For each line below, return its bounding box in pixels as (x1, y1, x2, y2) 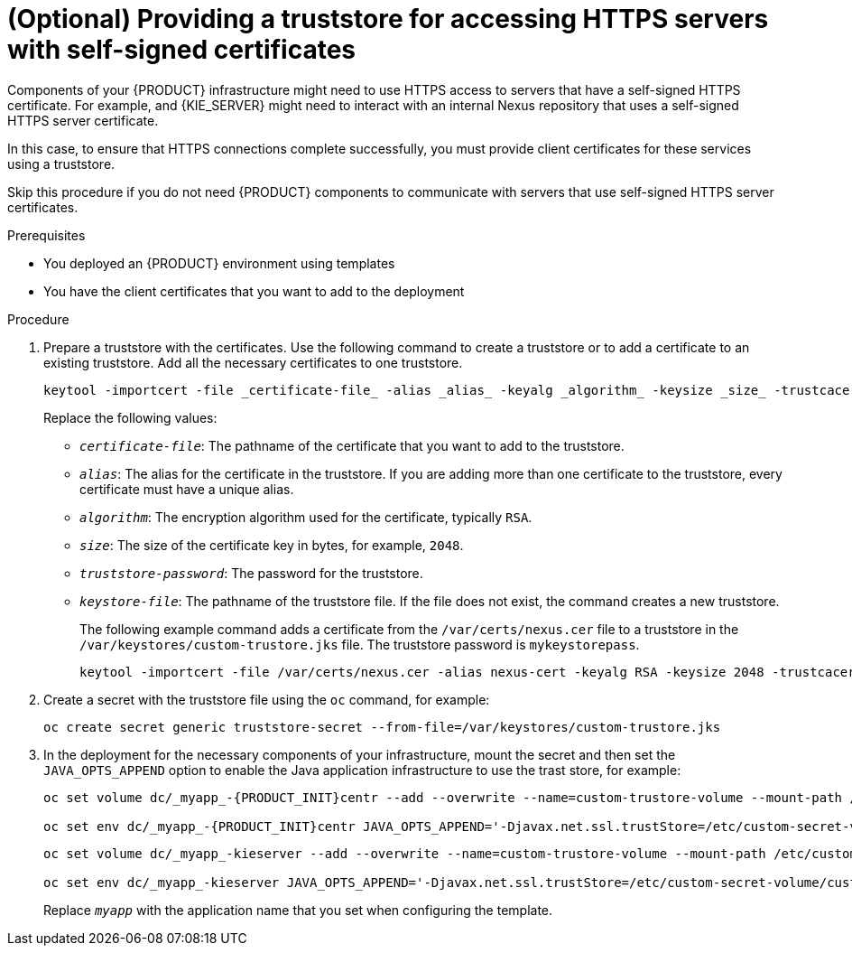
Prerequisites (7, 227, 86, 243)
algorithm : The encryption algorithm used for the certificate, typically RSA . (79, 509, 532, 525)
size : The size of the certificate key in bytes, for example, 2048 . (79, 537, 464, 553)
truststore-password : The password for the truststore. (79, 565, 423, 581)
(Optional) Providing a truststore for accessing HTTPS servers (7, 4, 769, 34)
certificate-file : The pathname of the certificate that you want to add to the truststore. (79, 437, 625, 453)
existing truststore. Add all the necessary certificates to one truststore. (43, 354, 463, 370)
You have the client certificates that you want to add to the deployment (43, 283, 465, 299)
